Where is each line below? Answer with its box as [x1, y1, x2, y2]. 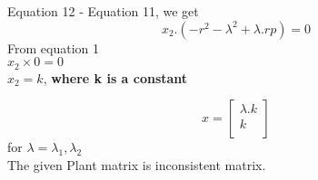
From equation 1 [7, 38, 99, 57]
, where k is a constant [43, 68, 188, 87]
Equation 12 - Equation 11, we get [7, 2, 199, 20]
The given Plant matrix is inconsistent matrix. [7, 155, 266, 174]
